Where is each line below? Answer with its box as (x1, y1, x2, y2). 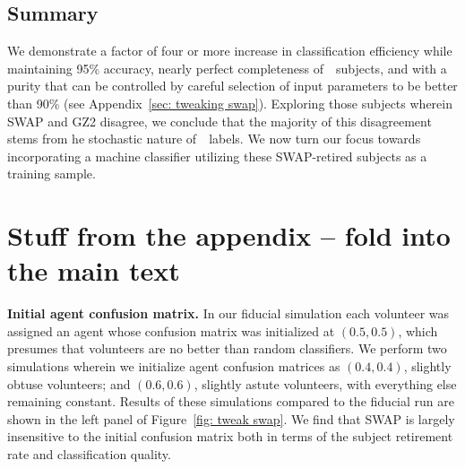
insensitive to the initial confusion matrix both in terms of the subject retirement (7, 427, 453, 446)
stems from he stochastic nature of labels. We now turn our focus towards (7, 129, 421, 148)
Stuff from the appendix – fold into (7, 217, 451, 254)
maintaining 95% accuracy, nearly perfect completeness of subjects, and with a (7, 58, 447, 77)
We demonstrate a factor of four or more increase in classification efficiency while (7, 41, 452, 60)
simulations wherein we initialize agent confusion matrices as (7, 357, 340, 376)
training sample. (7, 164, 96, 183)
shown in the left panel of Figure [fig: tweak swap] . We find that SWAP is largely (7, 409, 455, 428)
